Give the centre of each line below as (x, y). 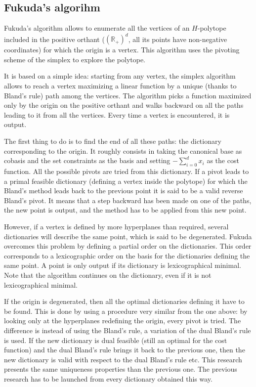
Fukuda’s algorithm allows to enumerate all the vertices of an (97, 28)
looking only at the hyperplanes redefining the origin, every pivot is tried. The (123, 321)
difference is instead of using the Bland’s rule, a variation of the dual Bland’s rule (128, 330)
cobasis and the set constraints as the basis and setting (87, 160)
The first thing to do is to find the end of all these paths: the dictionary (113, 141)
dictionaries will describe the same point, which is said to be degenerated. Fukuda (128, 236)
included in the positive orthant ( (54, 39)
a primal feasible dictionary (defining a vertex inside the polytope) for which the (126, 181)
